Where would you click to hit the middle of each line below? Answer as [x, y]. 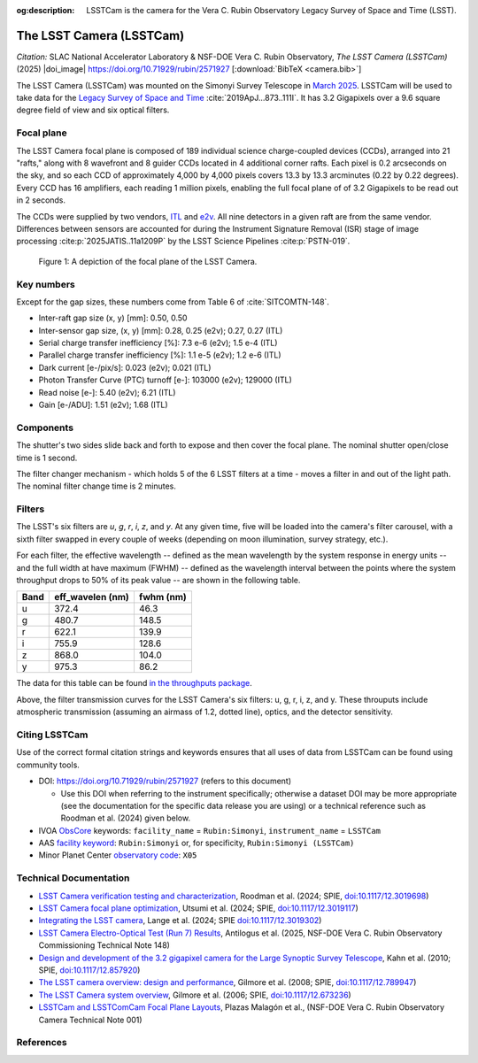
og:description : [46, 10]
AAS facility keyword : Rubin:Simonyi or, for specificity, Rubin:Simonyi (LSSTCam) [197, 843]
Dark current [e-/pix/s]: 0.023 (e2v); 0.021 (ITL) [125, 367]
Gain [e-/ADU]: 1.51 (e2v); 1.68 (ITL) [103, 404]
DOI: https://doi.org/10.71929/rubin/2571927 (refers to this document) [165, 781]
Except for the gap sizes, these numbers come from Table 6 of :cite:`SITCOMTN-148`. [173, 302]
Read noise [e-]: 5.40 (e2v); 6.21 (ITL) [107, 392]
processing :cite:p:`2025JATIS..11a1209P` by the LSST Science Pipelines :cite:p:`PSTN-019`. [183, 241]
